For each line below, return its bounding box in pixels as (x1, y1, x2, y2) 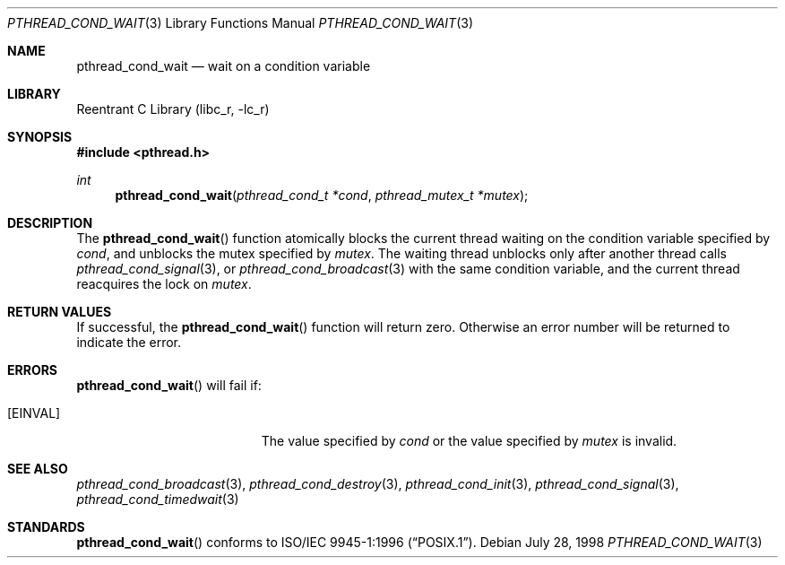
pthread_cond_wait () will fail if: (76, 378, 262, 393)
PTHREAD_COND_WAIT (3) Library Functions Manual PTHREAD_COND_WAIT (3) (7, 15, 473, 30)
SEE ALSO (7, 461, 68, 476)
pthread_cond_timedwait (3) (76, 491, 239, 507)
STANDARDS (7, 519, 85, 535)
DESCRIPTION (7, 215, 93, 230)
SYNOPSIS (7, 129, 73, 144)
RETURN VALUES (7, 304, 112, 319)
